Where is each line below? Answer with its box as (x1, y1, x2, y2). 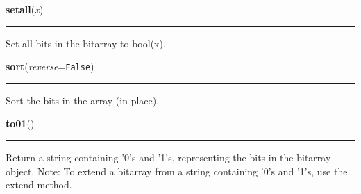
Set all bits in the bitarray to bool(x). (6, 35, 166, 50)
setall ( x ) (6, 2, 44, 16)
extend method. (6, 177, 72, 192)
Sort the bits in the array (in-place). (6, 92, 160, 107)
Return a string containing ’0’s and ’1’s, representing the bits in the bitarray (6, 150, 331, 165)
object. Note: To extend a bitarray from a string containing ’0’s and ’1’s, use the (6, 163, 348, 178)
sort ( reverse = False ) (6, 59, 94, 74)
